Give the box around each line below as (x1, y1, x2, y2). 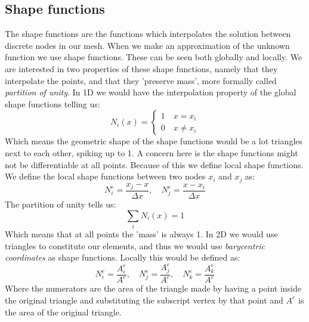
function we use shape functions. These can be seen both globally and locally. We (5, 51, 302, 63)
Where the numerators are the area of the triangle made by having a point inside (5, 282, 301, 295)
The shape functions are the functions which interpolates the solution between (5, 27, 291, 40)
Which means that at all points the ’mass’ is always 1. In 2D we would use (5, 228, 278, 240)
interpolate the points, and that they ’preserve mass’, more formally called (5, 74, 277, 86)
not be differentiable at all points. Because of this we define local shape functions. (5, 158, 304, 171)
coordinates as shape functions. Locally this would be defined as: (5, 251, 240, 264)
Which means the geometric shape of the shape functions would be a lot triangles (5, 135, 302, 147)
